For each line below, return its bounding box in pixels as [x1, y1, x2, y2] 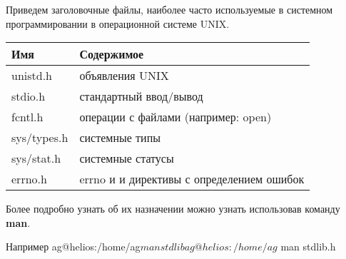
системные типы [79, 129, 161, 146]
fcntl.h [11, 108, 44, 126]
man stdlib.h [280, 239, 336, 254]
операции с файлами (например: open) [79, 108, 272, 126]
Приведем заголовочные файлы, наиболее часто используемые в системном [6, 2, 333, 16]
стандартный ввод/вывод [79, 88, 203, 105]
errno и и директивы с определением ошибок [79, 171, 305, 188]
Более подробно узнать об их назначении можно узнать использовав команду [6, 201, 340, 216]
